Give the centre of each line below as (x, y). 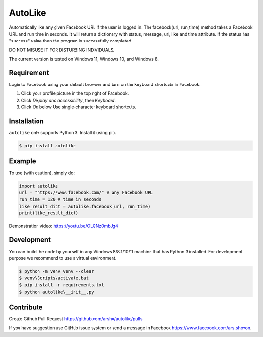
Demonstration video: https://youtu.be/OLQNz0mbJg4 (64, 226)
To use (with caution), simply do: (42, 173)
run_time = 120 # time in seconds (60, 200)
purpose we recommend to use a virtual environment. (63, 258)
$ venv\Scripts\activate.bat (54, 278)
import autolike (39, 186)
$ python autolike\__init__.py (57, 292)
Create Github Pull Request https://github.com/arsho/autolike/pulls (76, 319)
